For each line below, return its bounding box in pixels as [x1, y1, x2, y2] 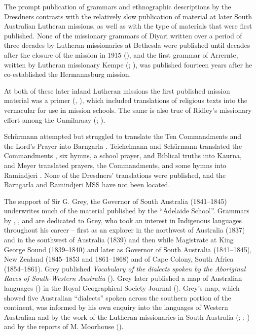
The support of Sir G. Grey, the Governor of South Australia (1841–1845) [4, 196, 227, 206]
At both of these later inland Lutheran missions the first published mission [4, 85, 230, 96]
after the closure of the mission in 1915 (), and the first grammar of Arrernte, [4, 49, 238, 60]
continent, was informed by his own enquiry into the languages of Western [4, 302, 228, 312]
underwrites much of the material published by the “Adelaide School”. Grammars [4, 205, 250, 216]
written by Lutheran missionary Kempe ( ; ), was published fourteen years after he [4, 59, 252, 69]
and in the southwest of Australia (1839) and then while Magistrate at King [4, 234, 234, 245]
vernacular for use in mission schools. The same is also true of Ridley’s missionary [4, 104, 252, 115]
